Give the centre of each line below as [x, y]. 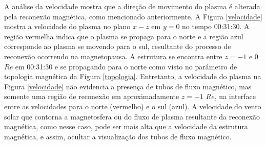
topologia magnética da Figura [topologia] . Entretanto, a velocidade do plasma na [133, 76]
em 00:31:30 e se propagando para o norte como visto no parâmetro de [126, 66]
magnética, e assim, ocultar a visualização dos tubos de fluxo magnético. [118, 136]
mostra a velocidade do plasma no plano [67, 26]
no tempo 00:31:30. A [216, 26]
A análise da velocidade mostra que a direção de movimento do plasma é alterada [132, 6]
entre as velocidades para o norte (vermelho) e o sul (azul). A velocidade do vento [133, 106]
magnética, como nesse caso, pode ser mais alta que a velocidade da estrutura [126, 126]
